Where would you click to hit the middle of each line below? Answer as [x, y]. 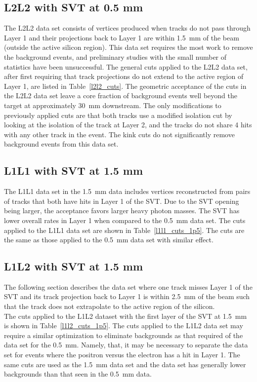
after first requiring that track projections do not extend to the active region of [124, 76]
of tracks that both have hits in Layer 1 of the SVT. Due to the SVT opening [122, 201]
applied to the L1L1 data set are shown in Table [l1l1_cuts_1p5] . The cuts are [124, 230]
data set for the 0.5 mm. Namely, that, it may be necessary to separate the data [126, 345]
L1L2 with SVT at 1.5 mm [74, 266]
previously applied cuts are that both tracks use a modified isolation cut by [118, 115]
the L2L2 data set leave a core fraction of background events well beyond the [121, 95]
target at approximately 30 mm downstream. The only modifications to [113, 105]
